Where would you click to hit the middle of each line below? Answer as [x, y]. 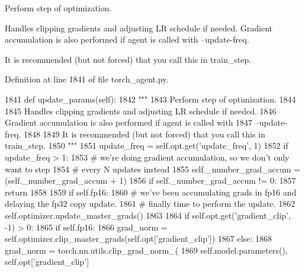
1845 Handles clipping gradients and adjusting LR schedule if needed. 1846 [141, 111]
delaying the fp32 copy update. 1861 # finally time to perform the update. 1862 [150, 204]
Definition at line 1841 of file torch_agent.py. [87, 79]
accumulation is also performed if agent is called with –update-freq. [127, 39]
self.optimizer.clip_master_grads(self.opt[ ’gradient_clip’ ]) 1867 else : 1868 [138, 239]
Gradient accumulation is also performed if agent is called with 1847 [129, 122]
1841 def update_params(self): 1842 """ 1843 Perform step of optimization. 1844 [150, 99]
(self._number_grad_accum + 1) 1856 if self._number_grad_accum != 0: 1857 [150, 180]
